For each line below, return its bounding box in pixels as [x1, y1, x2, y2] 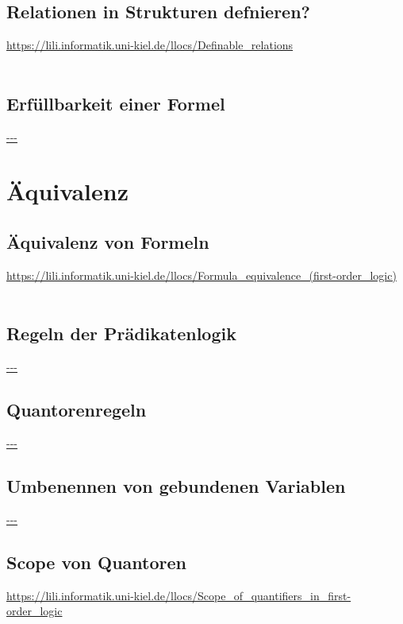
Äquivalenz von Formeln [6, 229, 209, 254]
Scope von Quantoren [6, 549, 186, 574]
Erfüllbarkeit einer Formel [6, 91, 225, 115]
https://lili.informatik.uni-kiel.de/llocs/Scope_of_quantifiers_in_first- [6, 587, 351, 603]
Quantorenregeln [6, 397, 147, 422]
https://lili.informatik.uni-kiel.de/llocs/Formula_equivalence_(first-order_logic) [6, 266, 397, 283]
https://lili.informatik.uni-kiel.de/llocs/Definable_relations [6, 37, 294, 53]
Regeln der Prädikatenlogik [6, 321, 236, 346]
